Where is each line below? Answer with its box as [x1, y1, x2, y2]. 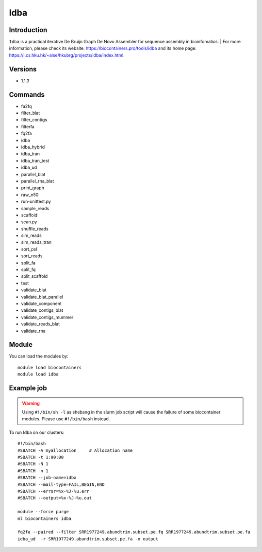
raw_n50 [21, 192, 39, 197]
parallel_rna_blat [21, 178, 54, 184]
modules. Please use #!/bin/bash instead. [22, 416, 110, 422]
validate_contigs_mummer [21, 314, 74, 320]
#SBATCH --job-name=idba [17, 475, 77, 481]
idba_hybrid [21, 144, 45, 150]
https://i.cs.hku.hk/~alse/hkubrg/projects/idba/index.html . [9, 52, 125, 58]
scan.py [21, 219, 37, 225]
